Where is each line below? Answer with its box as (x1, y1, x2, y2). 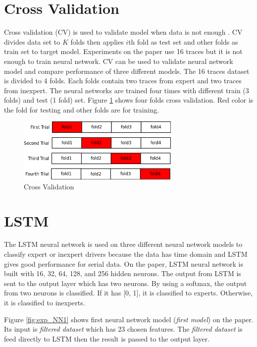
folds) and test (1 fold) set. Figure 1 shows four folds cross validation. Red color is (4, 95, 254, 105)
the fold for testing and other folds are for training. (4, 104, 159, 115)
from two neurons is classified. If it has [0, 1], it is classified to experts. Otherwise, (4, 288, 253, 298)
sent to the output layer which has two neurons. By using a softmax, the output (4, 278, 247, 288)
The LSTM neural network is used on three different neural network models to (4, 239, 243, 249)
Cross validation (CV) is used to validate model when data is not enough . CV (4, 27, 243, 37)
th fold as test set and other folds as (128, 36, 238, 47)
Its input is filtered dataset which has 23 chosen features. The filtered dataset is (4, 324, 243, 334)
